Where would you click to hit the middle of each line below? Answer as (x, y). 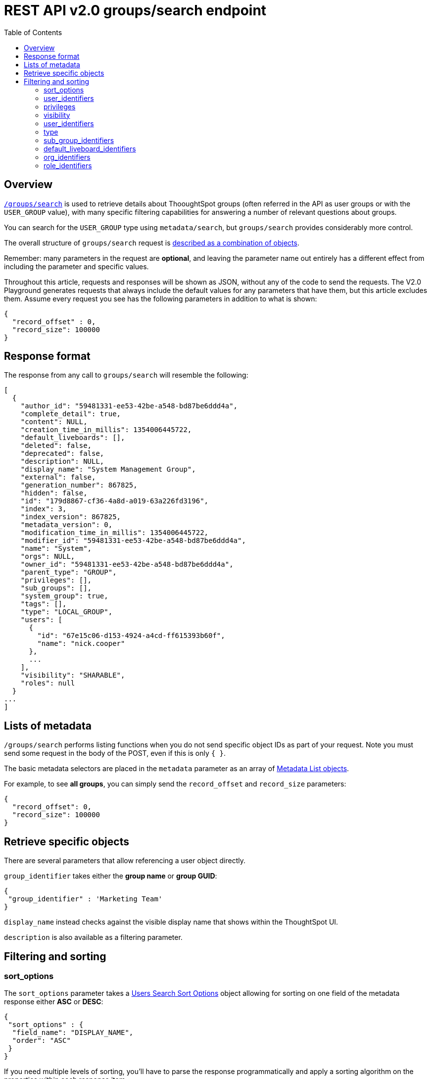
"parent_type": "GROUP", (69, 572)
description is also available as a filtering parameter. (93, 937)
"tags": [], (44, 604)
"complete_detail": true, (71, 414)
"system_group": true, (64, 596)
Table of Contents (33, 32)
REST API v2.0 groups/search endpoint (135, 10)
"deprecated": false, (62, 454)
